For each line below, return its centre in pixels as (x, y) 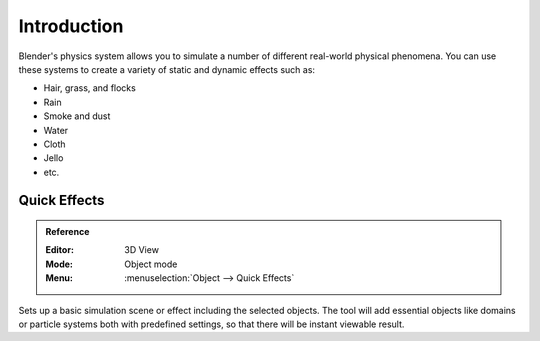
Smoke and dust (77, 116)
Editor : (60, 250)
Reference (67, 232)
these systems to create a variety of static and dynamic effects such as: (166, 69)
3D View (142, 250)
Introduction (71, 26)
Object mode (151, 264)
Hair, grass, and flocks (90, 88)
